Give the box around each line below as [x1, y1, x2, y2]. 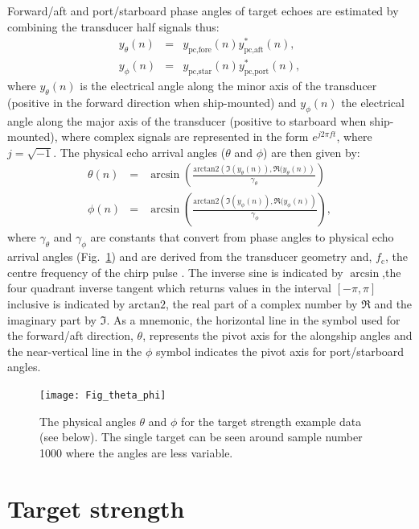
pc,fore [188, 46, 212, 55]
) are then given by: [263, 143, 360, 160]
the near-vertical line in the [7, 342, 142, 359]
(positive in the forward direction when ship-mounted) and [7, 93, 297, 110]
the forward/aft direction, [7, 327, 134, 344]
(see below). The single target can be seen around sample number [39, 428, 363, 445]
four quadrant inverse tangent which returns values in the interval [7, 279, 331, 296]
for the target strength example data [181, 412, 362, 429]
